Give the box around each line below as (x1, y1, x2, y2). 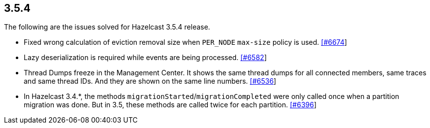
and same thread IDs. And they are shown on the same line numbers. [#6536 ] (24, 77, 276, 86)
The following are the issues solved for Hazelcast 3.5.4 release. (4, 23, 210, 32)
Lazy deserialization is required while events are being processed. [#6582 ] (24, 53, 267, 62)
